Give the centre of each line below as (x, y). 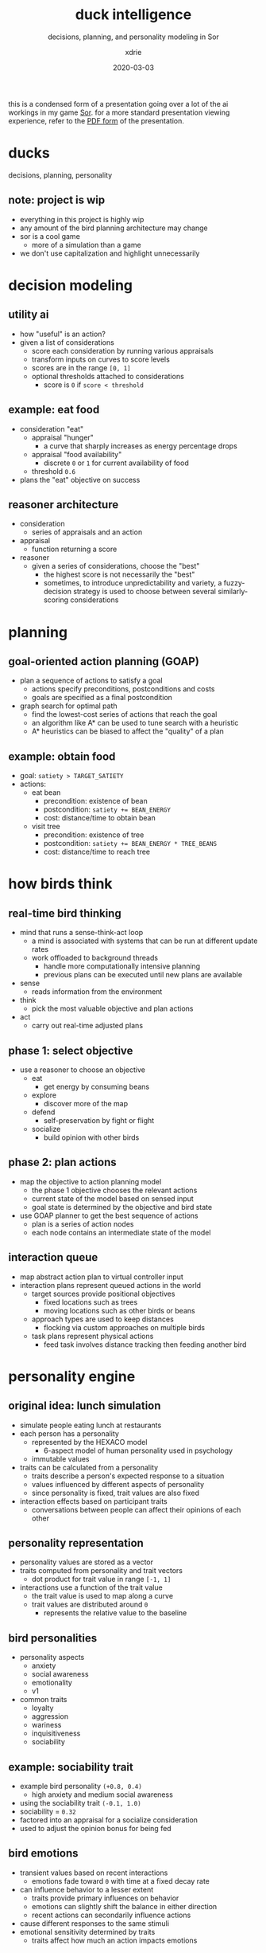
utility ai (29, 315)
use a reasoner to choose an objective (82, 1070)
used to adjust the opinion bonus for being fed (96, 1828)
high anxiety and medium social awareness (102, 1794)
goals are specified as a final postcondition (102, 698)
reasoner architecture (64, 505)
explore (44, 1095)
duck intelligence (133, 15)
